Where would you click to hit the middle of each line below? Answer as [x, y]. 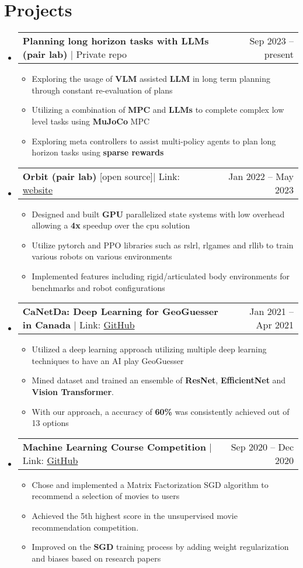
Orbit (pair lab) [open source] [88, 176]
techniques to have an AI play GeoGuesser [108, 360]
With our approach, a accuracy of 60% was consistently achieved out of [161, 411]
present [279, 54]
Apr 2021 [275, 325]
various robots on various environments [102, 256]
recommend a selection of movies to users [106, 496]
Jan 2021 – [271, 311]
